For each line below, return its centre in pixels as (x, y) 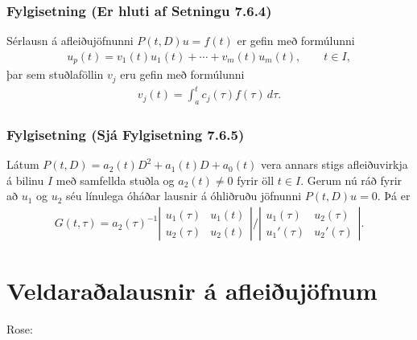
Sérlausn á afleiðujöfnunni (70, 41)
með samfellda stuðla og (115, 180)
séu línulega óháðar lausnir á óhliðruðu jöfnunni (184, 196)
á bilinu (25, 180)
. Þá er (394, 196)
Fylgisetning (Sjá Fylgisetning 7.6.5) (126, 134)
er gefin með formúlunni (296, 41)
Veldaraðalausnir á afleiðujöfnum (192, 291)
